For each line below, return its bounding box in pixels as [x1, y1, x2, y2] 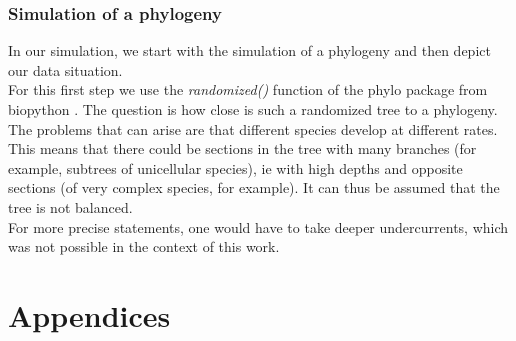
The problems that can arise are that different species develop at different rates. [8, 118, 498, 139]
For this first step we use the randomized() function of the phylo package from [8, 79, 488, 100]
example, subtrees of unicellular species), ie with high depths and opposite [8, 157, 463, 178]
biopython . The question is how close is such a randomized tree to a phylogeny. [8, 99, 498, 119]
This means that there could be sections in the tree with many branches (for [8, 138, 477, 159]
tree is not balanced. [8, 196, 133, 217]
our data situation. [8, 59, 123, 80]
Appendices [8, 294, 171, 335]
